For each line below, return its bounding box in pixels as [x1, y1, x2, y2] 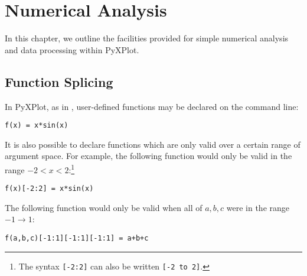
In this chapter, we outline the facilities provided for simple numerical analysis [5, 32, 289, 44]
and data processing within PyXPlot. [5, 43, 139, 56]
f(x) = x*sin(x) [5, 121, 68, 130]
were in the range [226, 201, 290, 213]
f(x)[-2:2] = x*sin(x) [5, 184, 94, 193]
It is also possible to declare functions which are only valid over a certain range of [5, 138, 301, 150]
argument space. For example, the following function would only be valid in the [5, 150, 292, 162]
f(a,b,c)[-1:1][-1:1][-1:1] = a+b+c [5, 234, 149, 243]
